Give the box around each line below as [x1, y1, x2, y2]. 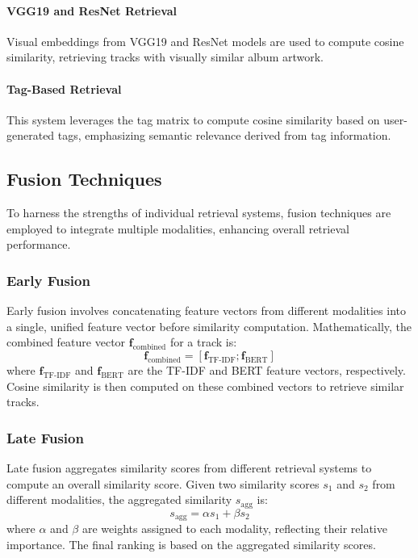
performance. [6, 236, 71, 253]
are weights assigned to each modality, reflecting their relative [82, 520, 387, 537]
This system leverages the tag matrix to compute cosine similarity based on [6, 111, 380, 128]
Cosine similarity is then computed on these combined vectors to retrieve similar [6, 377, 404, 394]
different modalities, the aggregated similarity [6, 491, 232, 508]
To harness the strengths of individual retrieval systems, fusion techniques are [6, 204, 391, 221]
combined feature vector [6, 334, 126, 350]
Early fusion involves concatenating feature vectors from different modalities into [6, 302, 406, 319]
